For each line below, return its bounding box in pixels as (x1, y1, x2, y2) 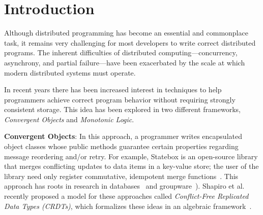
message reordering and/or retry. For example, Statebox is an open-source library (4, 151, 258, 161)
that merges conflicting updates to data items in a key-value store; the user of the (4, 161, 259, 171)
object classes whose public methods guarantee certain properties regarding (4, 141, 239, 152)
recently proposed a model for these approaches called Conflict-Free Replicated (4, 191, 249, 201)
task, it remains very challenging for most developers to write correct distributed (4, 37, 256, 48)
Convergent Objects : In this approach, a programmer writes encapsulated (4, 131, 242, 141)
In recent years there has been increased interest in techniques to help (4, 84, 222, 95)
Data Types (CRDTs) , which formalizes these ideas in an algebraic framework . (4, 200, 252, 211)
